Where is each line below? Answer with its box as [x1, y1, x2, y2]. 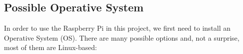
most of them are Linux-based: [4, 42, 97, 53]
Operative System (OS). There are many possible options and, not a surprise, [4, 32, 240, 43]
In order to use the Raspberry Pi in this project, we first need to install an [4, 23, 231, 33]
